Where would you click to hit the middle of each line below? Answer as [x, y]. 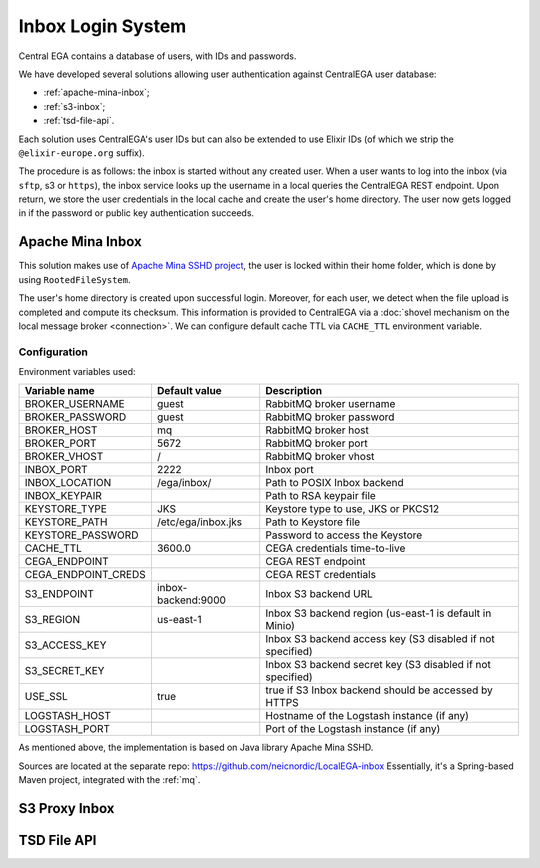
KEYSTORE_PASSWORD [81, 535]
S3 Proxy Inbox [66, 808]
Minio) [280, 626]
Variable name [59, 391]
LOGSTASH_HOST [68, 716]
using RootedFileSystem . [74, 279]
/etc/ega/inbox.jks [199, 522]
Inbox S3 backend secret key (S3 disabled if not [378, 665]
